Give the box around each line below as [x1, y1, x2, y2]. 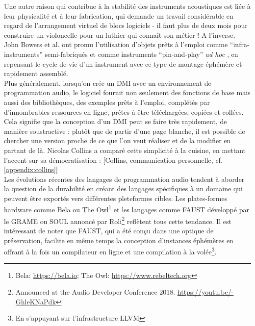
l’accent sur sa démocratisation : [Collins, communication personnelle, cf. [4, 154, 223, 165]
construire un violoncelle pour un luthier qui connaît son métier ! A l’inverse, [4, 29, 235, 40]
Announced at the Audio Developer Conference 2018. [15, 287, 176, 297]
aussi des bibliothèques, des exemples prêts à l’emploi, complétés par [4, 97, 210, 107]
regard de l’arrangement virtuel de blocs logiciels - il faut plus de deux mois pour [4, 20, 248, 30]
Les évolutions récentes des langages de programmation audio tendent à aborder [4, 174, 245, 184]
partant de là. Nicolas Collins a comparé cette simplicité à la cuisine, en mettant [4, 145, 246, 155]
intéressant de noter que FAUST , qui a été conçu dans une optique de [4, 225, 214, 235]
